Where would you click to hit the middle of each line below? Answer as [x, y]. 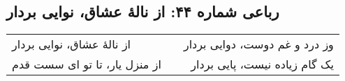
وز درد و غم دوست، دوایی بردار [258, 44]
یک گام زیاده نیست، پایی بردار [262, 64]
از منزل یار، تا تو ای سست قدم [87, 64]
